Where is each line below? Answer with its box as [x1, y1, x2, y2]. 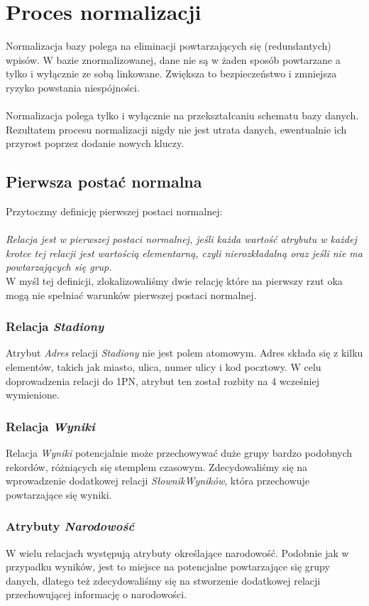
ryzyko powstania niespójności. [6, 80, 140, 94]
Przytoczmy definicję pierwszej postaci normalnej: [6, 204, 223, 219]
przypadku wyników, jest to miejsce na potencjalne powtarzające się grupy [6, 559, 330, 574]
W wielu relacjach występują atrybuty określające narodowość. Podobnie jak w [6, 545, 349, 560]
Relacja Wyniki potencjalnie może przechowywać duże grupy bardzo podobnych [6, 445, 353, 460]
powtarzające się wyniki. [6, 487, 112, 502]
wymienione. [6, 387, 60, 402]
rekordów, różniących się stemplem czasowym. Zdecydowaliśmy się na [6, 459, 308, 474]
